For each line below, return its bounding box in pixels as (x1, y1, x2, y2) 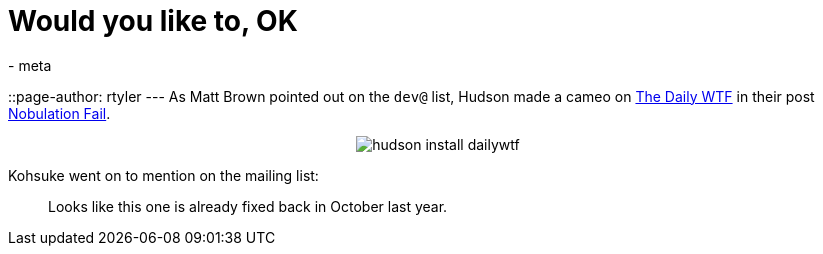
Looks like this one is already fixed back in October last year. (48, 197, 448, 215)
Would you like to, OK (8, 4, 298, 38)
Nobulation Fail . (8, 104, 111, 122)
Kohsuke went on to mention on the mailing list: (8, 166, 319, 184)
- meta (8, 56, 52, 74)
